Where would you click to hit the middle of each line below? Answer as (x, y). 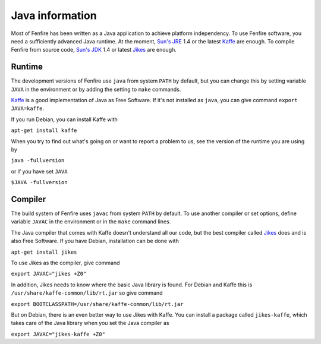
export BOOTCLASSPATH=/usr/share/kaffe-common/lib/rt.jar (97, 304)
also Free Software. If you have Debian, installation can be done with (95, 241)
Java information (54, 15)
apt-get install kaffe (44, 130)
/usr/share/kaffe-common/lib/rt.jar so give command (87, 293)
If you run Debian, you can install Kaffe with (64, 119)
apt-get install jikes (44, 252)
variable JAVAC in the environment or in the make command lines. (91, 222)
